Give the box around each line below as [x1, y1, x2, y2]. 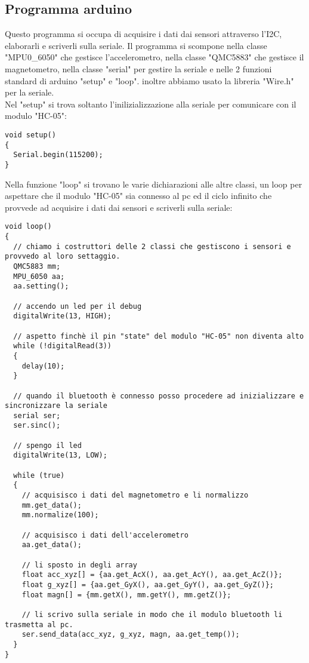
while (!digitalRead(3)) [13, 342, 112, 351]
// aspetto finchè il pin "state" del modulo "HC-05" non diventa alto [13, 331, 304, 340]
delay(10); [21, 361, 65, 370]
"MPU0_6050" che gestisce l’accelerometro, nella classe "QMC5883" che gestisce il [5, 51, 304, 63]
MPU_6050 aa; [13, 272, 65, 281]
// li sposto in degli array [21, 560, 137, 569]
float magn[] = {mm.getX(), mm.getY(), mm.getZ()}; [21, 590, 231, 599]
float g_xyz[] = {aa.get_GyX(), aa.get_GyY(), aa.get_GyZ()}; [21, 580, 274, 589]
